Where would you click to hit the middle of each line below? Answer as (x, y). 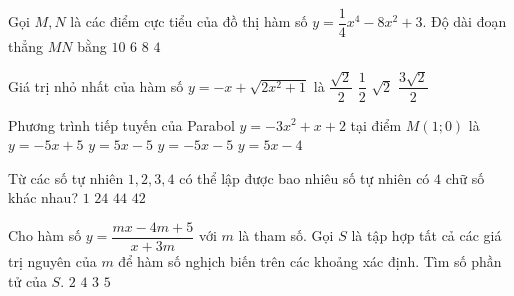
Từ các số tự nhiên (66, 177)
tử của (27, 280)
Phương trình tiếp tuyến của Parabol (121, 124)
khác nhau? (43, 197)
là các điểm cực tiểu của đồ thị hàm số (189, 21)
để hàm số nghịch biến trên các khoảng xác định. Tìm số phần (310, 260)
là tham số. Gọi (286, 235)
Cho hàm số (45, 235)
